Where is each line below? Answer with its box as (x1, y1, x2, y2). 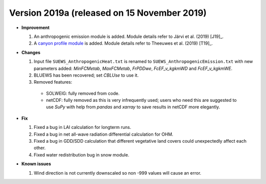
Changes (21, 49, 40, 55)
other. (33, 145, 46, 151)
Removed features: (33, 79, 72, 85)
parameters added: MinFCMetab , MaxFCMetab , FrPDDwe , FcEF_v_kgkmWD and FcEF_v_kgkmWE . (33, 65, 233, 71)
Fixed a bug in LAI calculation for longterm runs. (33, 124, 132, 130)
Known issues (21, 161, 51, 167)
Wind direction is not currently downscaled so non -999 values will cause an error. (33, 170, 201, 176)
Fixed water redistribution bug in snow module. (33, 152, 130, 157)
